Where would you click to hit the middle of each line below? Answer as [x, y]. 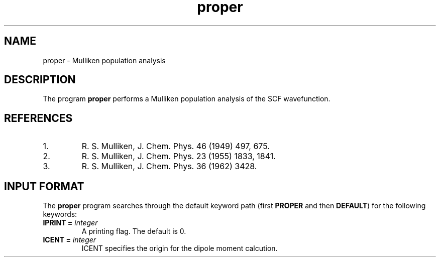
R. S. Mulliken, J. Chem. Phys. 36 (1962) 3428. [169, 166]
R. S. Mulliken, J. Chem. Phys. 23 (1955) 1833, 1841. [179, 156]
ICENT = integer [70, 240]
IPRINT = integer [70, 223]
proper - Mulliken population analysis [104, 60]
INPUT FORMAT [44, 186]
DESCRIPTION [40, 80]
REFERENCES [38, 118]
